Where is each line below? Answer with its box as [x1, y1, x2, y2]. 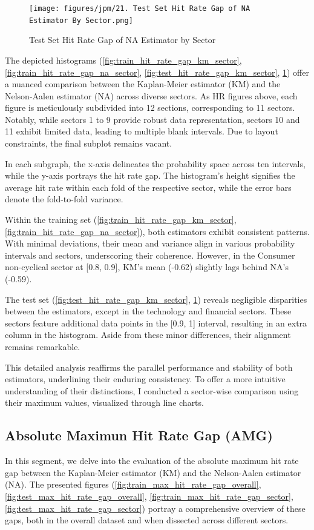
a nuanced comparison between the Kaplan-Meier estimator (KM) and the [5, 78, 281, 90]
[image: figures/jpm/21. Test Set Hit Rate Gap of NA [29, 4, 250, 13]
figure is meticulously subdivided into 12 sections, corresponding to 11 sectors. [5, 101, 295, 114]
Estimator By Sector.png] [29, 16, 133, 25]
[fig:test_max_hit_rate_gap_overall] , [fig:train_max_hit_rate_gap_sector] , [5, 489, 293, 502]
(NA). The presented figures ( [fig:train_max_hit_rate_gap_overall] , [5, 478, 261, 491]
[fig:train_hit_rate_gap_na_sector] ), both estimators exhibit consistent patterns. [5, 225, 310, 237]
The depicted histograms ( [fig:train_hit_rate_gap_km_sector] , [5, 53, 242, 66]
